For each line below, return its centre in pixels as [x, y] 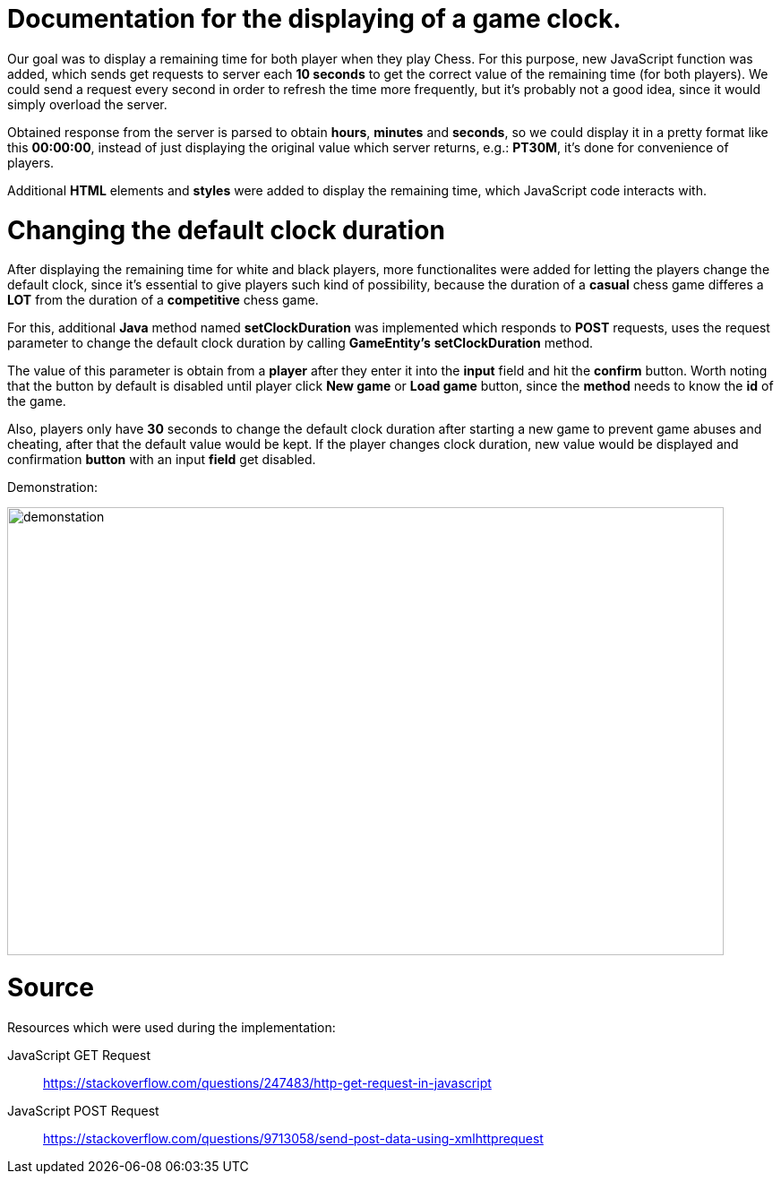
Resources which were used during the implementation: [172, 1027]
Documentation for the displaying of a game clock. [314, 19]
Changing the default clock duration [226, 230]
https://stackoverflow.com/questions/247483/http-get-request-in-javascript [267, 1082]
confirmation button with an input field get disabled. [162, 460]
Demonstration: [52, 487]
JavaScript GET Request [79, 1055]
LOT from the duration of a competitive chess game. [163, 300]
